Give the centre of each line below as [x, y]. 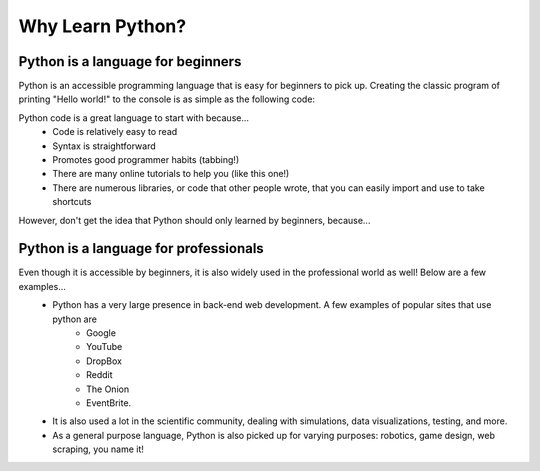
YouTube [104, 347]
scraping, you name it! [98, 449]
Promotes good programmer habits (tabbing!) [146, 160]
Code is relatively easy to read [115, 132]
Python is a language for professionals [141, 248]
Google [101, 333]
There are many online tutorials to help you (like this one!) [171, 174]
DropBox [104, 361]
